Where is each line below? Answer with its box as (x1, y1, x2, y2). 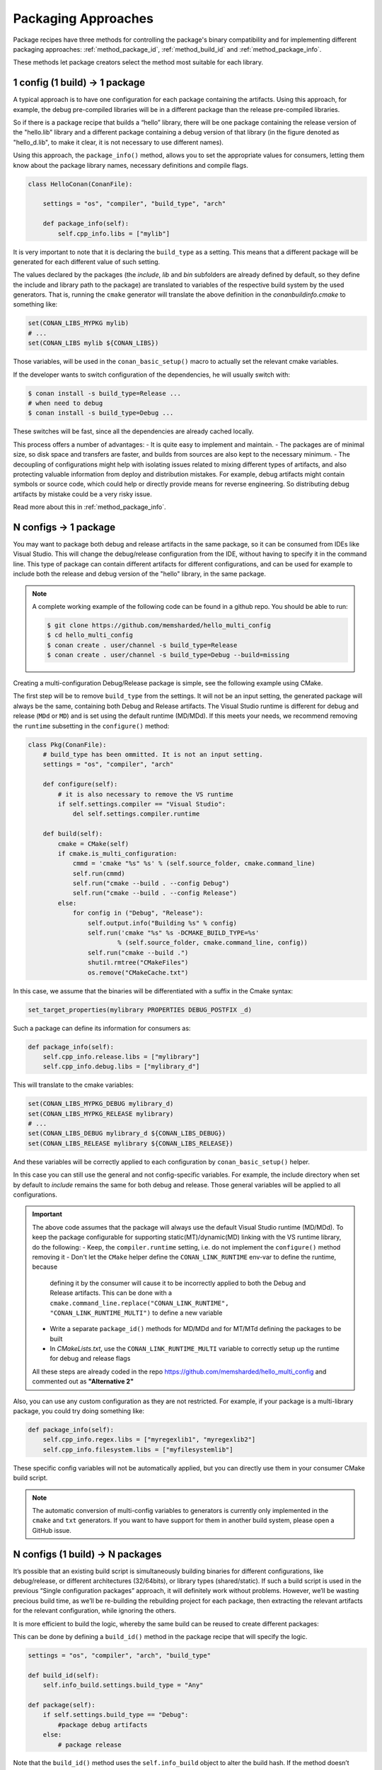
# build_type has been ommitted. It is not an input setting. (42, 750, 263, 759)
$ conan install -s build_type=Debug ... (28, 409, 174, 417)
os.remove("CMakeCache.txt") (87, 969, 189, 976)
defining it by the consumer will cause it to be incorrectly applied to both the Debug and (50, 1279, 306, 1287)
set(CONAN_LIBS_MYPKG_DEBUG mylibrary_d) (28, 1100, 174, 1108)
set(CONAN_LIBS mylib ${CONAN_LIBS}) (28, 339, 159, 347)
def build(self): (42, 830, 103, 838)
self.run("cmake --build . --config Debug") (72, 879, 230, 888)
